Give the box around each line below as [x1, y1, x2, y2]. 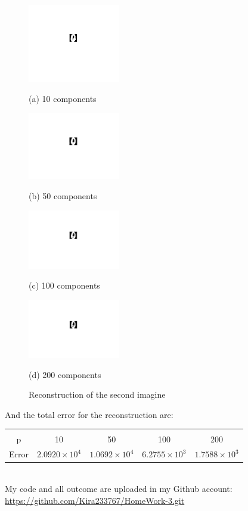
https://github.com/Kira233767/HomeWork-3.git [5, 494, 185, 506]
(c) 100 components [29, 279, 100, 292]
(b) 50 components [29, 189, 97, 202]
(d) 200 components [29, 368, 101, 380]
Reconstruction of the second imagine [29, 388, 166, 401]
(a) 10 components [29, 92, 97, 105]
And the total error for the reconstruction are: [5, 408, 173, 420]
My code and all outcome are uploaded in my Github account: [5, 482, 232, 494]
